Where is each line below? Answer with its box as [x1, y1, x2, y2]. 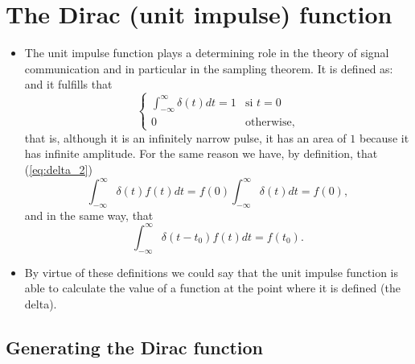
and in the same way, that [24, 206, 154, 223]
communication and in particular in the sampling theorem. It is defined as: [24, 60, 393, 77]
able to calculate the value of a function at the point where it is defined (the [24, 279, 401, 296]
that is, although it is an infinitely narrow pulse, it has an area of [24, 129, 347, 146]
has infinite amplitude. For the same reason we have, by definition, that [24, 145, 378, 162]
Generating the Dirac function [6, 334, 263, 359]
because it [359, 129, 409, 146]
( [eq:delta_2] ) [24, 160, 92, 177]
